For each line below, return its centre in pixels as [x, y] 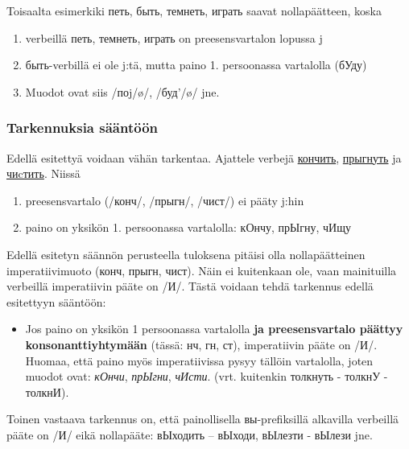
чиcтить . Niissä [43, 173]
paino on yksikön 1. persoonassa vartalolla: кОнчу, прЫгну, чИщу [188, 227]
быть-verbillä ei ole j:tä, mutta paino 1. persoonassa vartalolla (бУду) [196, 65]
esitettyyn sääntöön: [56, 301]
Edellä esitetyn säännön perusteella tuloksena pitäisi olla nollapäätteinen [186, 254]
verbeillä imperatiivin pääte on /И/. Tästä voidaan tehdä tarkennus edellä [190, 286]
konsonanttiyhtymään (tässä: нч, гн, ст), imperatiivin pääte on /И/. [201, 344]
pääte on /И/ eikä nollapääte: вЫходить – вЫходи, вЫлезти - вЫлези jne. [190, 434]
